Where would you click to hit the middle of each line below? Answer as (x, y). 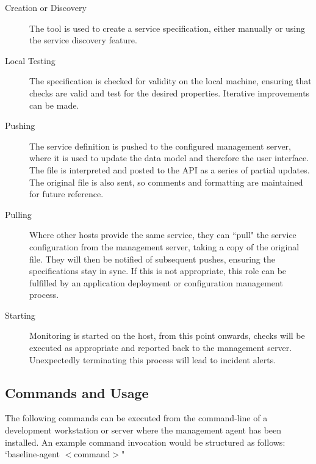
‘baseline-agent (32, 454)
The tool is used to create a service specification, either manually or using (167, 28)
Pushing (20, 125)
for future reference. (66, 194)
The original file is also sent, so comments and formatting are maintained (166, 182)
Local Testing (30, 60)
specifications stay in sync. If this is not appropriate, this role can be (158, 271)
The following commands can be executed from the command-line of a (136, 418)
